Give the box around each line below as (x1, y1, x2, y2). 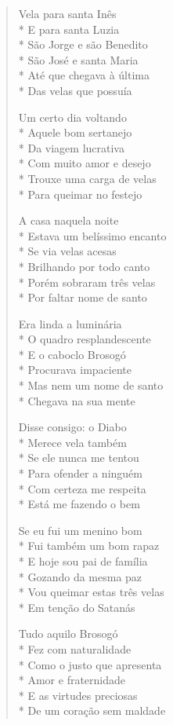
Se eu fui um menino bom (18, 522, 142, 538)
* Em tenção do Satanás (18, 599, 135, 615)
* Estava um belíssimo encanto (18, 227, 167, 243)
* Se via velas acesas (18, 243, 117, 259)
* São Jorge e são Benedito (18, 36, 148, 53)
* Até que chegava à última (18, 67, 150, 83)
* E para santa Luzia (18, 20, 120, 37)
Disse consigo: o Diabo (18, 419, 127, 435)
